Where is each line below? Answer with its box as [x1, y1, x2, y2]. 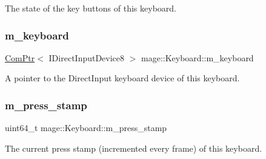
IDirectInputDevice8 [48, 51, 125, 64]
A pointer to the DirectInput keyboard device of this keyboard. [5, 72, 240, 84]
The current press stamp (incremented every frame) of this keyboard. [5, 141, 262, 154]
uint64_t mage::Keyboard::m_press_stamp [5, 121, 167, 134]
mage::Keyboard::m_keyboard [141, 51, 254, 64]
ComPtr [5, 51, 35, 64]
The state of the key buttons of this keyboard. [5, 2, 176, 14]
